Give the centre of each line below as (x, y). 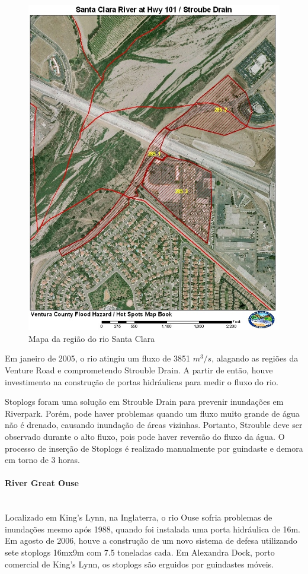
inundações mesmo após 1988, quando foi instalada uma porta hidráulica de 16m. (153, 529)
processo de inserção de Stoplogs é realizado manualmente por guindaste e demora (154, 448)
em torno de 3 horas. (42, 460)
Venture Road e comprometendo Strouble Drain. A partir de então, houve (139, 370)
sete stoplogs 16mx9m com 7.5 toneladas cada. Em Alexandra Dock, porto (140, 552)
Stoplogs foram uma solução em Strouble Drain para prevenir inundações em (144, 402)
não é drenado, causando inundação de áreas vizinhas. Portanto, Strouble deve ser (154, 425)
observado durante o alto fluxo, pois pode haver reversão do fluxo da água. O (145, 437)
